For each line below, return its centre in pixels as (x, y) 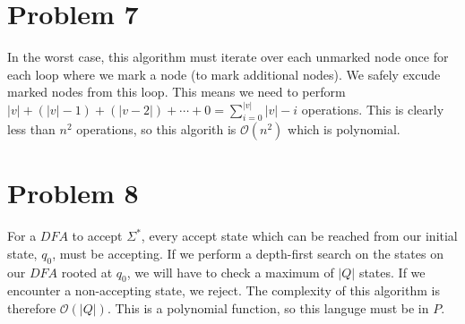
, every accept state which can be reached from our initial (299, 236)
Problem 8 (73, 193)
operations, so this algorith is (156, 129)
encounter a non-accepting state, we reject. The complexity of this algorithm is (224, 290)
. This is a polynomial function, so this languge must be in (268, 308)
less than (31, 129)
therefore (32, 308)
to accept (97, 236)
